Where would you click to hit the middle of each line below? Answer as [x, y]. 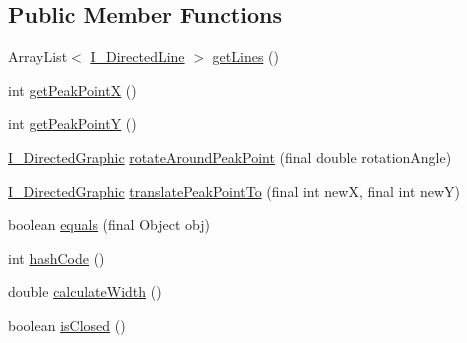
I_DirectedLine [137, 56]
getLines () [245, 56]
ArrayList [38, 56]
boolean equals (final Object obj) [109, 224]
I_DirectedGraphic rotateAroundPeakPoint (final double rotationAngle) [230, 156]
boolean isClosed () [67, 324]
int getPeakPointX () [72, 89]
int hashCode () [56, 257]
